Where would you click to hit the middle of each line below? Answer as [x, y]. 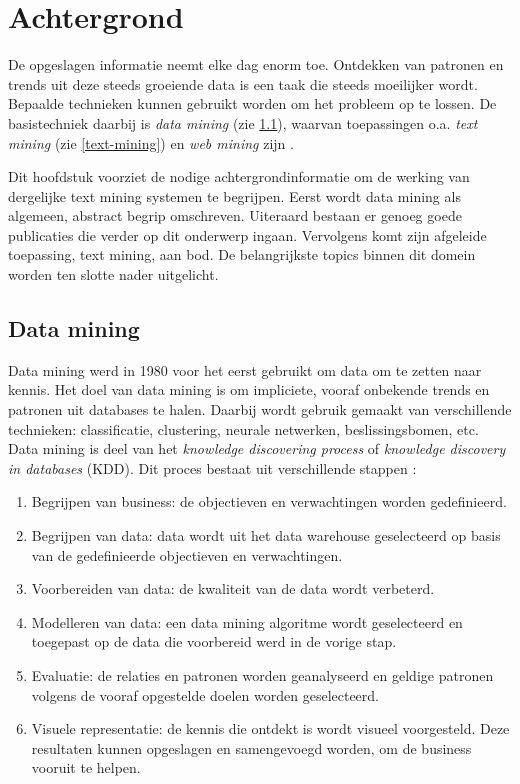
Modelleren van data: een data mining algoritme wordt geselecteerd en [247, 621]
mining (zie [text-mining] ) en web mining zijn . [151, 142]
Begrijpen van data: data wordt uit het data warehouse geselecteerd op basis [266, 535]
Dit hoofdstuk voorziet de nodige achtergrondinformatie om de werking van [239, 176]
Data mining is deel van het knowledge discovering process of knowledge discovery [257, 448]
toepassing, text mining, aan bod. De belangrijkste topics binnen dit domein [242, 254]
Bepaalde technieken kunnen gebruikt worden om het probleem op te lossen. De [252, 103]
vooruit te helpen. [86, 767]
